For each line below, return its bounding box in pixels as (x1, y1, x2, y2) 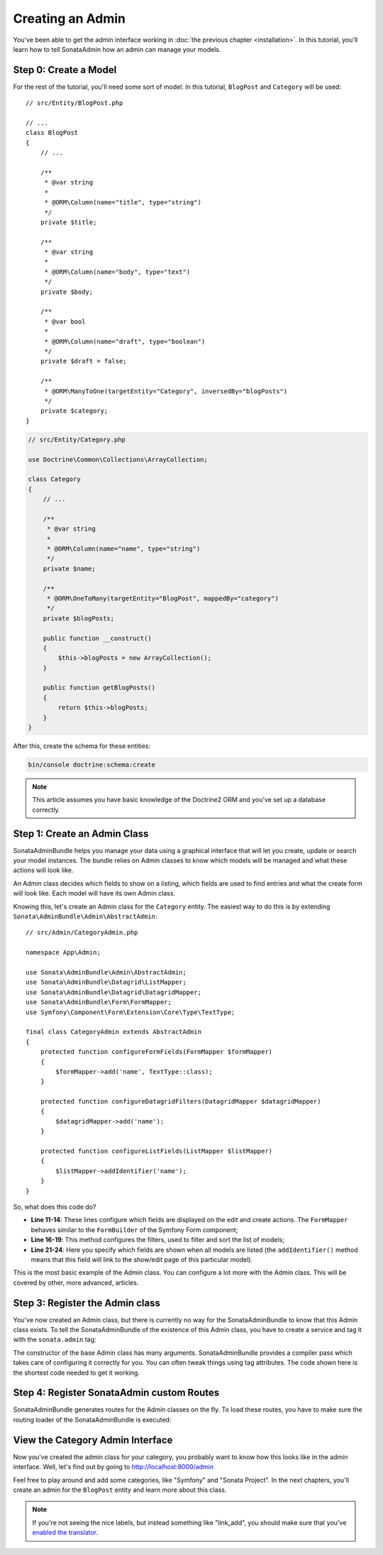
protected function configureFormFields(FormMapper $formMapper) (40, 1048, 273, 1056)
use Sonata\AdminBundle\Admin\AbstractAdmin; (26, 968, 187, 976)
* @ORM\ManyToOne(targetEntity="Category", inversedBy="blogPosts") (44, 387, 288, 395)
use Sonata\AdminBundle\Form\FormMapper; (26, 998, 172, 1006)
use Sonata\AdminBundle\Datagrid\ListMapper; (26, 978, 187, 987)
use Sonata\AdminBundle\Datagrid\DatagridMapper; (26, 988, 202, 996)
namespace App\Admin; (26, 948, 101, 957)
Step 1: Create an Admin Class (13, 828, 149, 840)
